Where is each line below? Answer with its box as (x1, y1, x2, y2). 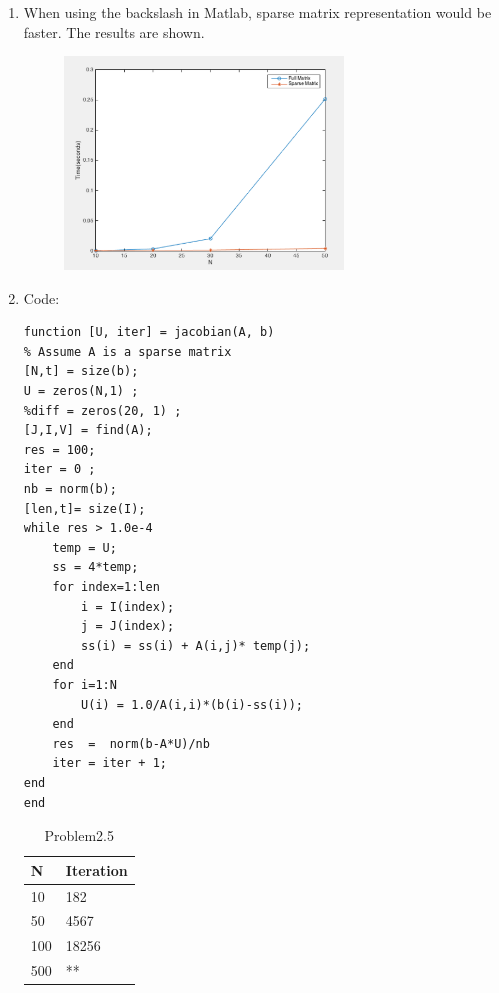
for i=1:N (52, 677, 117, 692)
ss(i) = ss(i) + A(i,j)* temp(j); (81, 638, 311, 653)
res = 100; (23, 442, 96, 457)
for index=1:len (52, 580, 160, 595)
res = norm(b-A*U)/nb (52, 736, 210, 751)
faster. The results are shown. (23, 21, 205, 42)
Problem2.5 (44, 825, 114, 846)
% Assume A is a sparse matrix (23, 344, 232, 359)
